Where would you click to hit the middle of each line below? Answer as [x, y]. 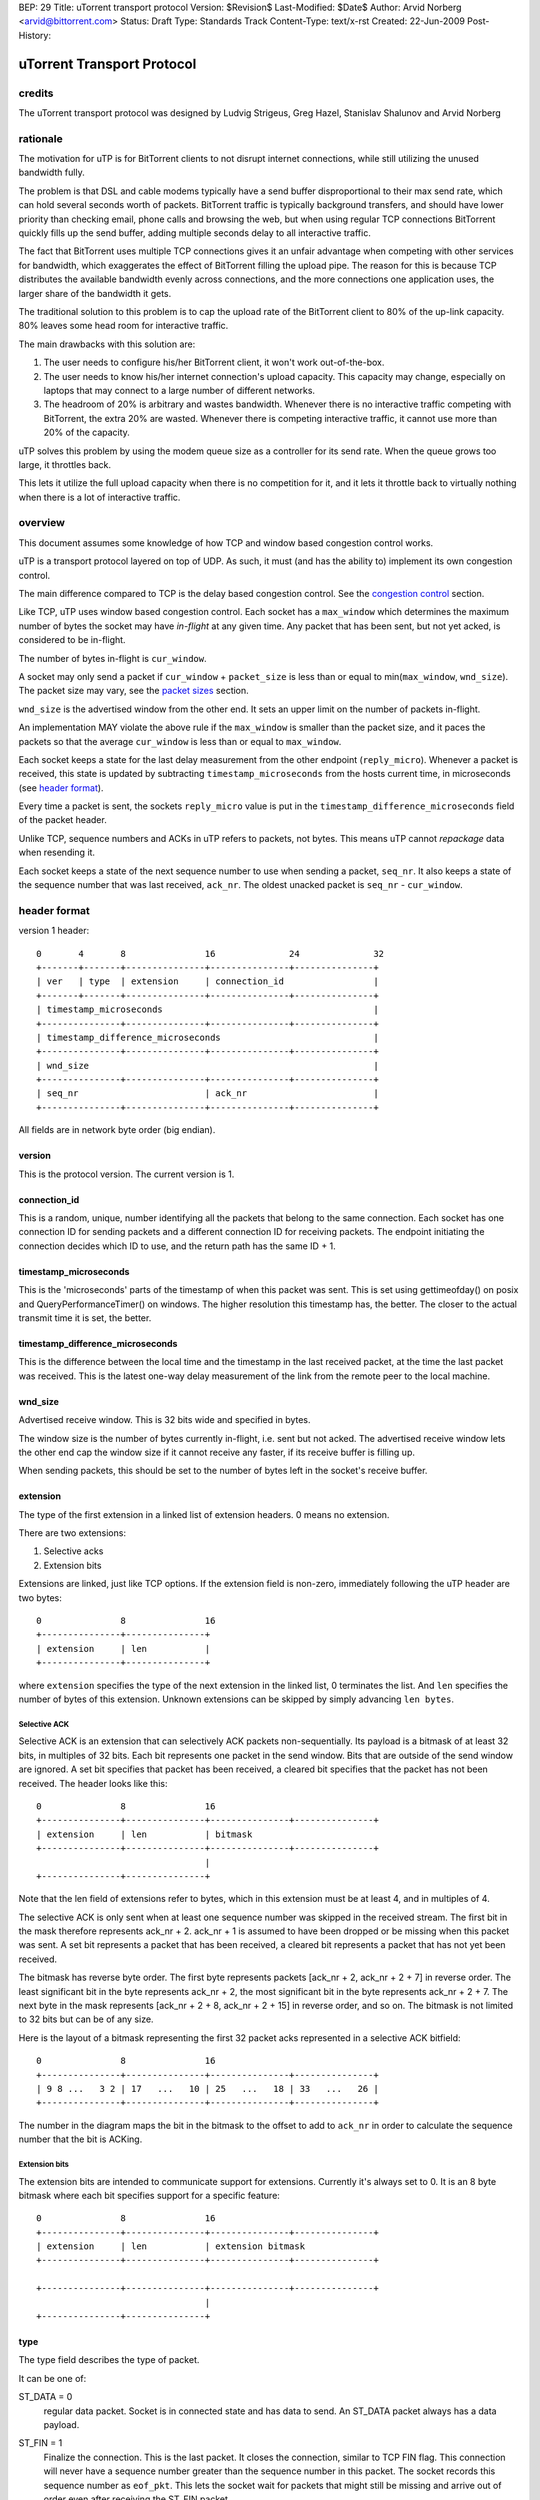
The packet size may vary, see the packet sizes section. [133, 691]
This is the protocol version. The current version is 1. [126, 1174]
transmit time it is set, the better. [85, 1317]
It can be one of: [52, 2378]
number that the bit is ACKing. [80, 2139]
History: [35, 35]
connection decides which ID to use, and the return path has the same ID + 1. [177, 1246]
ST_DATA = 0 [45, 2397]
